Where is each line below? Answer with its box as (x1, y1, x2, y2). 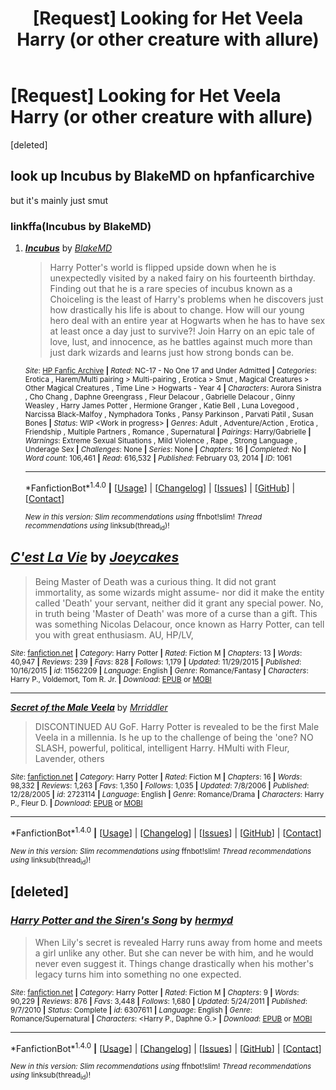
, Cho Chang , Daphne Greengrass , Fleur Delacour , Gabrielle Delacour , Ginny (24, 392, 296, 402)
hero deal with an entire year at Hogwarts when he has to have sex (49, 315, 326, 327)
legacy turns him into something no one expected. (34, 968, 242, 980)
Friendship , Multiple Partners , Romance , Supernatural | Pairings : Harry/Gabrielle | (24, 427, 312, 437)
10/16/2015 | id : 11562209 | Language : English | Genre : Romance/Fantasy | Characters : (10, 665, 309, 676)
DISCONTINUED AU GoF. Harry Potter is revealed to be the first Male (34, 720, 320, 732)
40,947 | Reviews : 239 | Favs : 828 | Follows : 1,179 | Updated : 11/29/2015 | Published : (10, 657, 302, 667)
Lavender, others (34, 752, 105, 764)
